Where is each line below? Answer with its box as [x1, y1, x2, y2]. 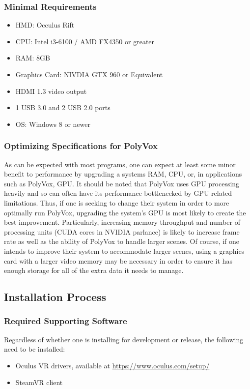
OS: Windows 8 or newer [15, 119, 91, 129]
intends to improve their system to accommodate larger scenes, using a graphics [4, 245, 245, 256]
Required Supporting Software [4, 315, 127, 327]
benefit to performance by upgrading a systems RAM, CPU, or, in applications [4, 169, 242, 179]
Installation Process [4, 289, 107, 304]
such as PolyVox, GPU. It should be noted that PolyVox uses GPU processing [4, 178, 240, 188]
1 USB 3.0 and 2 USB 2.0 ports [15, 102, 111, 113]
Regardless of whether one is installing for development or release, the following [4, 334, 244, 344]
